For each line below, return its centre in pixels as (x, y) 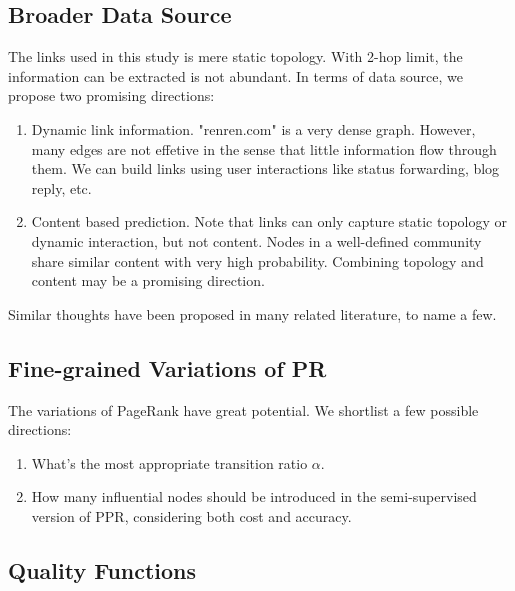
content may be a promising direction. (148, 280)
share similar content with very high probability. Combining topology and (257, 260)
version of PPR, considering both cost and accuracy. (191, 515)
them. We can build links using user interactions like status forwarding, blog (265, 168)
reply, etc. (61, 187)
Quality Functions (102, 569)
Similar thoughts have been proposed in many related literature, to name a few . (252, 313)
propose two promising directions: (111, 95)
